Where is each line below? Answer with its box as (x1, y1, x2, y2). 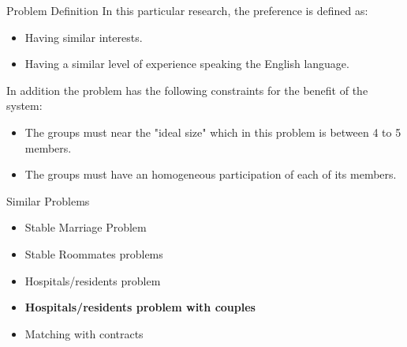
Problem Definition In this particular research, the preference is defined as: (6, 2, 368, 18)
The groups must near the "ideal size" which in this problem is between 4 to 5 (24, 123, 401, 140)
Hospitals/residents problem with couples (24, 299, 256, 315)
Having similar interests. (24, 28, 143, 45)
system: (6, 97, 43, 114)
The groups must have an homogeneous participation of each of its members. (24, 166, 397, 183)
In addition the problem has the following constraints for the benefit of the (6, 81, 368, 98)
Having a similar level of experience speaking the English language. (24, 55, 349, 72)
